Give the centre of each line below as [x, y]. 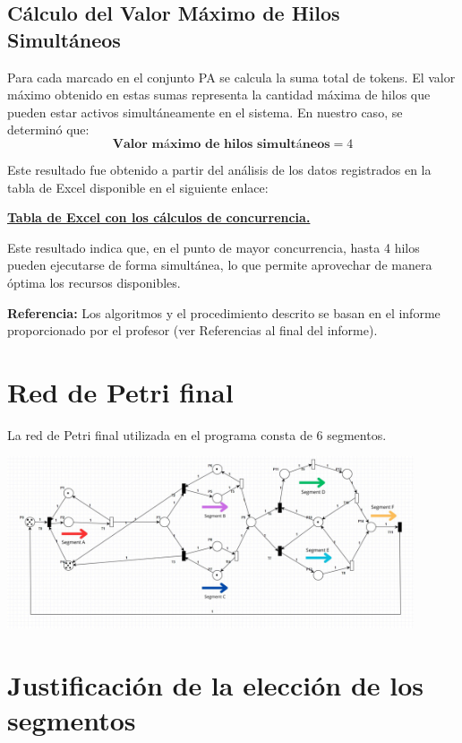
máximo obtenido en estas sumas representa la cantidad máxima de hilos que [219, 95]
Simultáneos [64, 39]
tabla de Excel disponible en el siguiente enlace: [138, 187]
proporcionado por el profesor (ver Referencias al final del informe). [192, 330]
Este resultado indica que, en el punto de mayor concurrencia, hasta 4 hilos [214, 247]
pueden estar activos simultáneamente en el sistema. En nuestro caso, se [205, 112]
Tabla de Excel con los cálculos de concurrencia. [159, 217]
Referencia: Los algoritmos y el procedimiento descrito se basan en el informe [224, 312]
